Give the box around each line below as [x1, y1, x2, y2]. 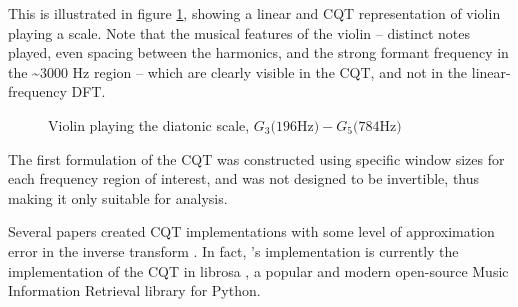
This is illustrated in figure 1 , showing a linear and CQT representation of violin [8, 3, 501, 23]
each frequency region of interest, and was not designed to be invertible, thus [8, 168, 480, 189]
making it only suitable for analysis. [8, 187, 228, 208]
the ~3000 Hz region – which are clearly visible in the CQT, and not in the [8, 61, 468, 82]
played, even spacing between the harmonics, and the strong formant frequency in [8, 42, 509, 63]
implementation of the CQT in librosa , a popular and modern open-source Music [8, 260, 509, 281]
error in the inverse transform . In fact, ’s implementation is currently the [8, 240, 459, 261]
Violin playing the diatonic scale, [48, 114, 250, 135]
